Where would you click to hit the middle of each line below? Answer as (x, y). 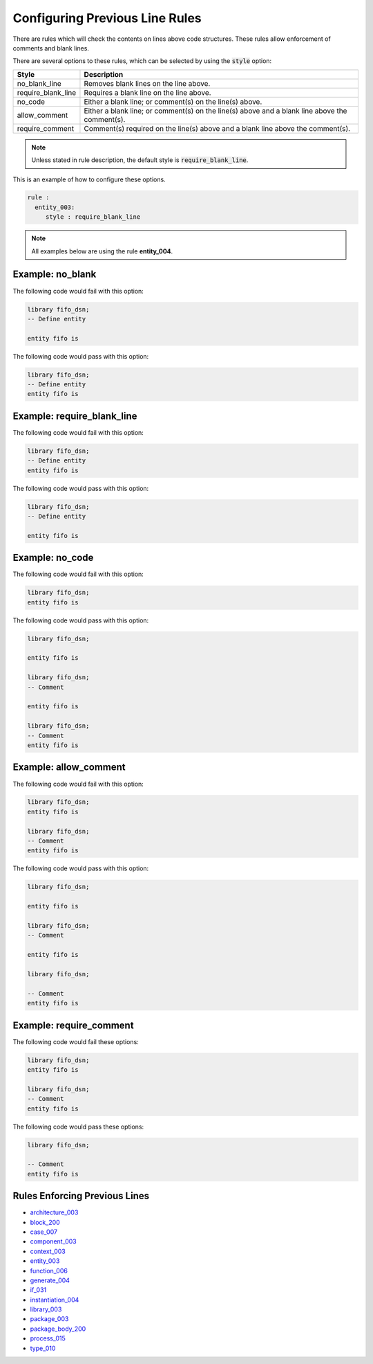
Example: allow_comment (69, 768)
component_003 (53, 1241)
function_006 (49, 1271)
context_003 (48, 1251)
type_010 (43, 1348)
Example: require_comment (73, 1025)
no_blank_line (39, 83)
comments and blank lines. (51, 48)
